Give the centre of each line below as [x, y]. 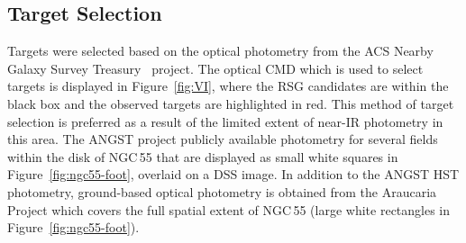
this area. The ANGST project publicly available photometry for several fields [223, 139]
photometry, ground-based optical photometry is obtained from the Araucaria [222, 191]
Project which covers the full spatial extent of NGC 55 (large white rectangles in [229, 209]
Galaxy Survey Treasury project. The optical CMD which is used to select [215, 68]
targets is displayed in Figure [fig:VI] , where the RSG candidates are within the [228, 86]
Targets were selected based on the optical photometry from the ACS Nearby [220, 51]
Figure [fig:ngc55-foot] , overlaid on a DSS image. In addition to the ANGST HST [233, 174]
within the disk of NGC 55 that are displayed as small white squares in [203, 156]
